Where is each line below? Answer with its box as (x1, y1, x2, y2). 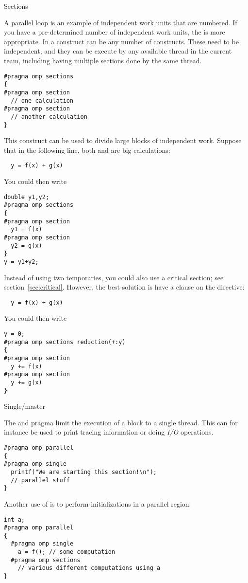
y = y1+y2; (4, 258, 39, 265)
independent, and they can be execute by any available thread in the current (4, 46, 232, 56)
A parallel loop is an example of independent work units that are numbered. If (4, 17, 237, 27)
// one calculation (11, 97, 74, 104)
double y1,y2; (4, 193, 50, 200)
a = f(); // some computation (17, 548, 116, 556)
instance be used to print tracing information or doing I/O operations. (4, 427, 214, 437)
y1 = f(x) (11, 226, 42, 233)
